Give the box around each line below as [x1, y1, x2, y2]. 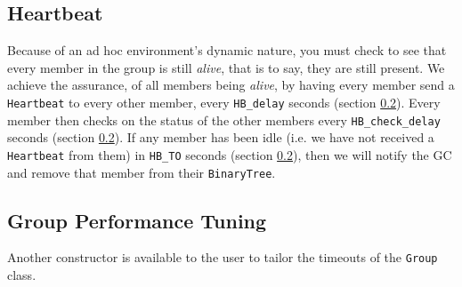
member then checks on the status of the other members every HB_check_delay [7, 110, 441, 129]
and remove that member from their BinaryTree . [7, 163, 276, 181]
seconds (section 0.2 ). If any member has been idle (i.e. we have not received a [7, 128, 434, 147]
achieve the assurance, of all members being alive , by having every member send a [7, 76, 455, 94]
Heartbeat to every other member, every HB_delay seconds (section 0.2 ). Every [7, 92, 441, 111]
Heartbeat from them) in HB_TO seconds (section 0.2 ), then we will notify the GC [7, 145, 452, 163]
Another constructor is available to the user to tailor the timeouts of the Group [7, 248, 438, 267]
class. [7, 266, 36, 284]
